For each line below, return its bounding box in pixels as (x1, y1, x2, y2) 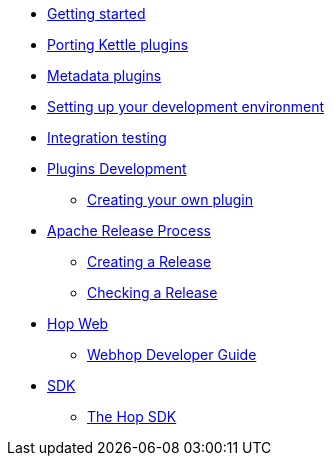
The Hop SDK (87, 408, 177, 425)
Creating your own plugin (87, 191, 253, 208)
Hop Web (47, 315, 109, 332)
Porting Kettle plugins (47, 36, 189, 53)
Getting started (47, 5, 146, 22)
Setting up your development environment (47, 98, 325, 115)
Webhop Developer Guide (87, 346, 257, 363)
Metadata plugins (47, 67, 162, 84)
